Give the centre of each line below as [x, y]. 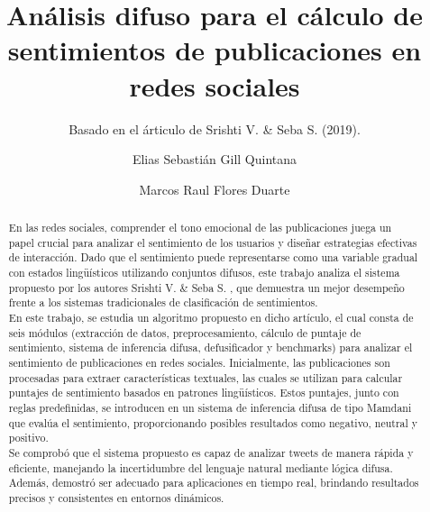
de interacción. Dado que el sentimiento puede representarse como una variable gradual [213, 257]
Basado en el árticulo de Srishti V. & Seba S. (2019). [215, 128]
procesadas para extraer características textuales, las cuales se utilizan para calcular [206, 377]
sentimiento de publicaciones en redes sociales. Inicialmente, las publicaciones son [199, 362]
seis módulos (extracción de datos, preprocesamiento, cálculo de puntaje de [185, 332]
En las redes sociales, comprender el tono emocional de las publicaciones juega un [200, 228]
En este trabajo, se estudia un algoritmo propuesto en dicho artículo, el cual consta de [211, 318]
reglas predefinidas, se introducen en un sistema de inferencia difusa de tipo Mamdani [210, 407]
